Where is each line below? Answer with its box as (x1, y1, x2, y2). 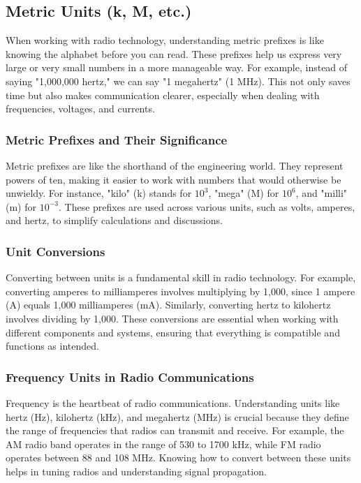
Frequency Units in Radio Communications (6, 368, 254, 385)
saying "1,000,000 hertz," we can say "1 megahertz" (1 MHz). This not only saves (6, 73, 351, 88)
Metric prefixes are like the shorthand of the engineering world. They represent (6, 158, 344, 172)
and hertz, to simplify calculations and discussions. (6, 213, 223, 228)
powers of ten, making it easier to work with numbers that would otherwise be (6, 172, 341, 186)
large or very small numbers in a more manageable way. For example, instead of (6, 60, 348, 75)
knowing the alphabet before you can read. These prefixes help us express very (6, 46, 342, 61)
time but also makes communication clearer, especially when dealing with (6, 87, 320, 102)
